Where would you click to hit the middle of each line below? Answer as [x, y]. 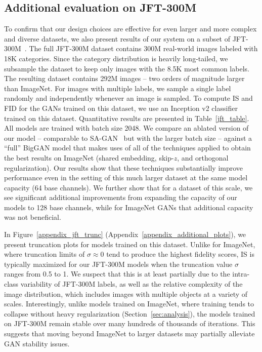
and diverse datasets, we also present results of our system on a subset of [117, 38]
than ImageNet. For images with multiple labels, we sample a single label [118, 88]
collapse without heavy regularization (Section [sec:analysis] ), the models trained [130, 313]
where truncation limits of [45, 254]
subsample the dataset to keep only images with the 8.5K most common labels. [127, 68]
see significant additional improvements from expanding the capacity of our [121, 197]
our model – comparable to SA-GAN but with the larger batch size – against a [128, 138]
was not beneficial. [33, 217]
